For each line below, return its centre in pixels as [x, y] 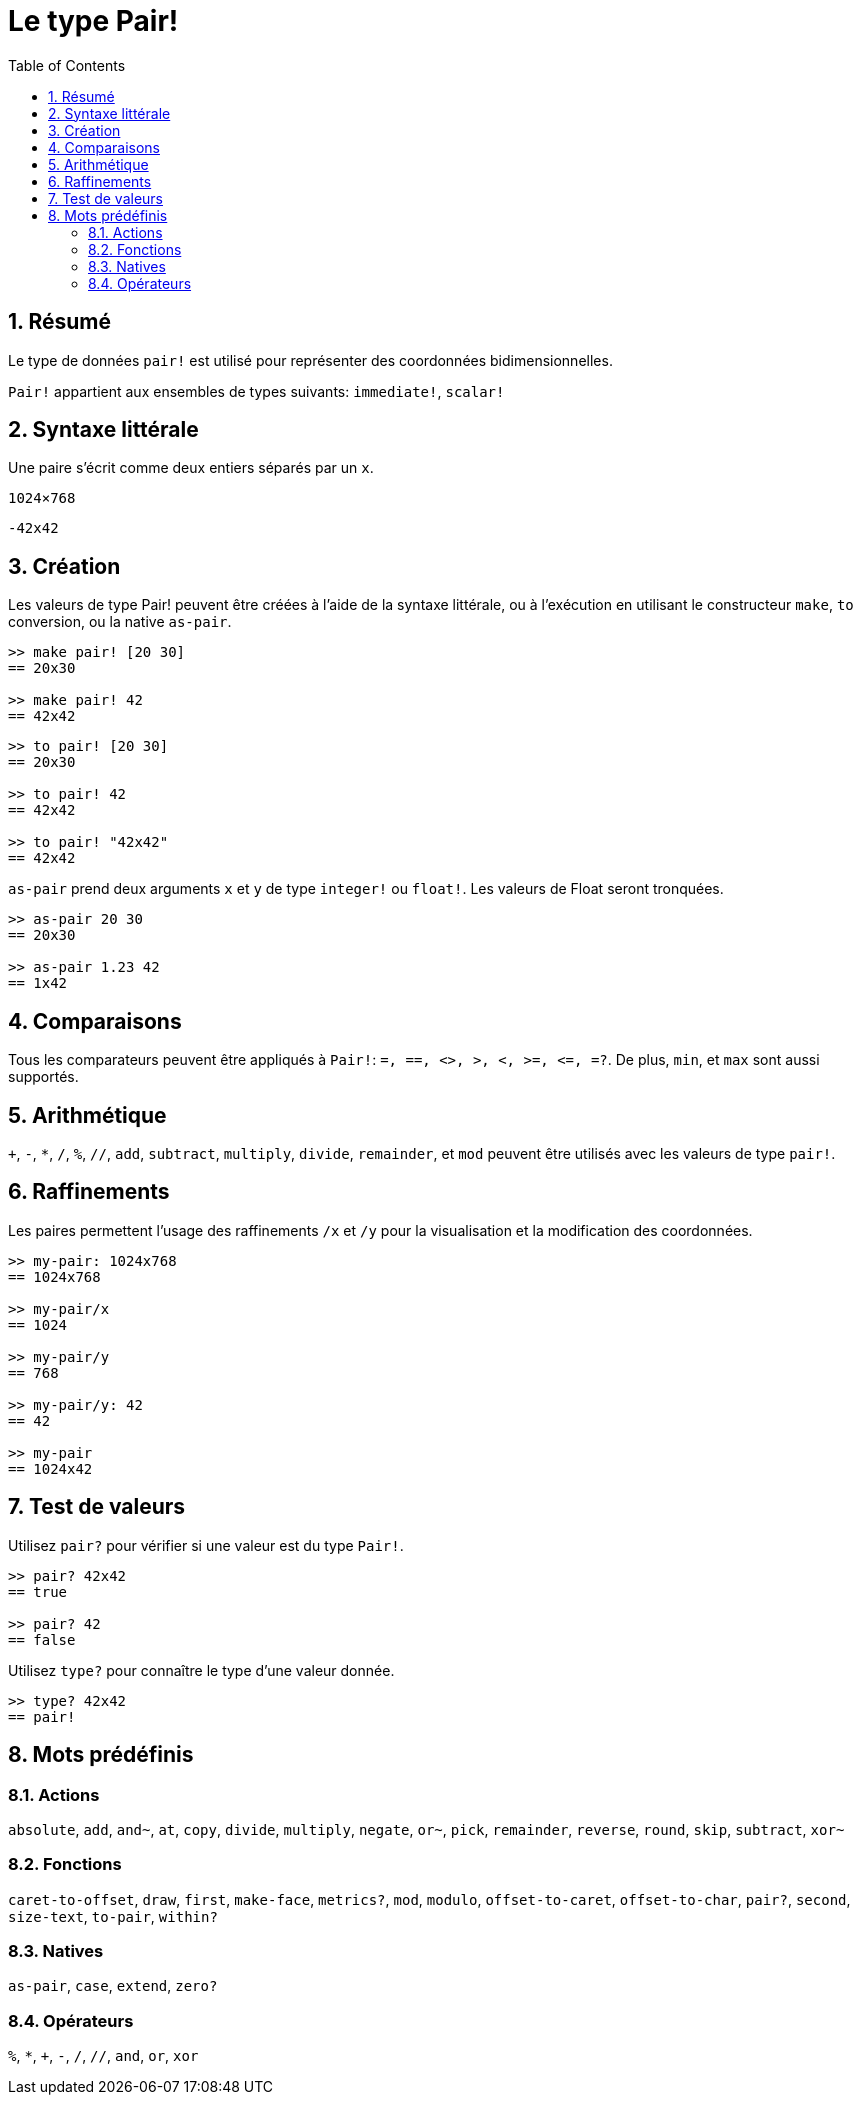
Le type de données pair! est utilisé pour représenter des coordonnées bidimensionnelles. [310, 360]
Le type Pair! [93, 21]
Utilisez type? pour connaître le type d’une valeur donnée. [201, 1670]
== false [42, 1639]
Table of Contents [67, 65]
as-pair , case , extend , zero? [113, 1986]
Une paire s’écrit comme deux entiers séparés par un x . [191, 468]
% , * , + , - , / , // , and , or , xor [103, 2056]
